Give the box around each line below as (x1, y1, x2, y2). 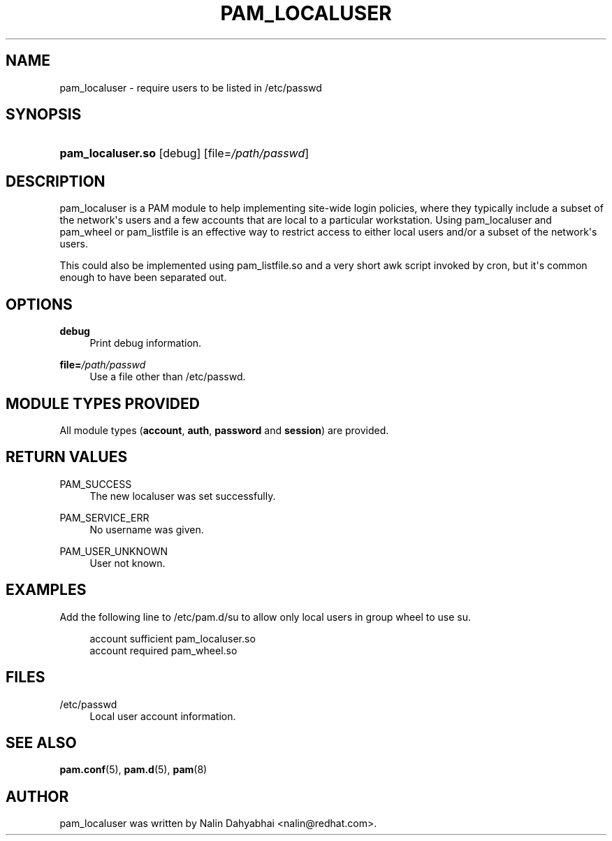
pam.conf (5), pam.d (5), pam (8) (59, 763, 207, 776)
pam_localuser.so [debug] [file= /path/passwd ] (59, 146, 309, 161)
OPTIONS (6, 295, 73, 313)
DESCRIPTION (6, 172, 105, 190)
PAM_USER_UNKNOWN (59, 545, 168, 557)
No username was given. (89, 523, 204, 535)
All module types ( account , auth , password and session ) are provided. (59, 424, 389, 436)
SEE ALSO (6, 733, 77, 752)
